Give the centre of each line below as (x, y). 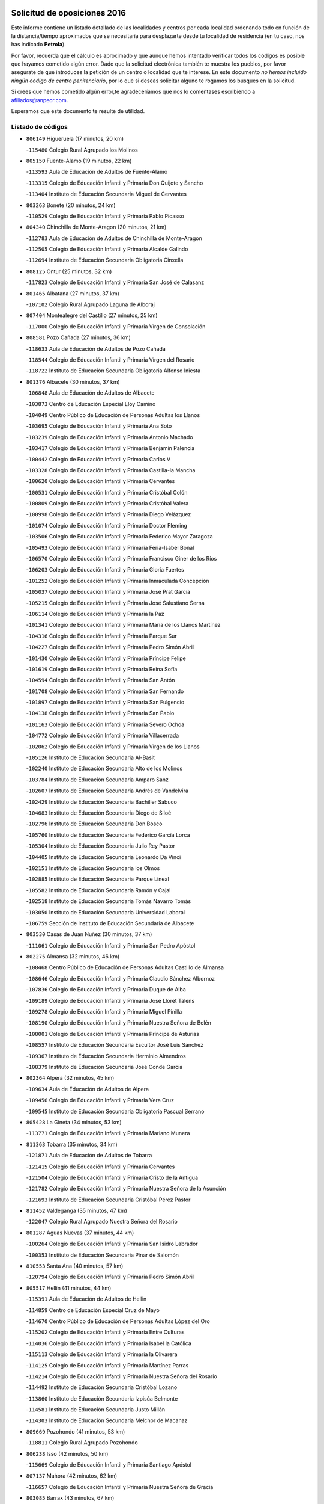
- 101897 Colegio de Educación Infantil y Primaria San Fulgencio (105, 702)
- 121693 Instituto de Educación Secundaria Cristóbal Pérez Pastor (108, 1200)
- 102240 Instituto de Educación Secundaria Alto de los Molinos (104, 769)
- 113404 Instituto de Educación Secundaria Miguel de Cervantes (106, 194)
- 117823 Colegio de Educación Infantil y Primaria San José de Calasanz (115, 282)
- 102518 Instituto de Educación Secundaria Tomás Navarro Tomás (109, 901)
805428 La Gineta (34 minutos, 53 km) (74, 1122)
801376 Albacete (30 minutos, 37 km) (73, 381)
